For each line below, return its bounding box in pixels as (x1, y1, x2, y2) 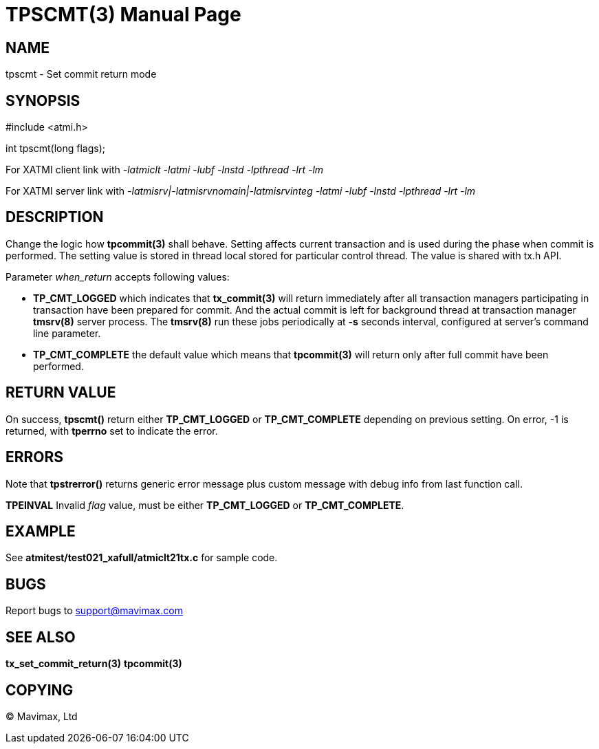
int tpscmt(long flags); (6, 142, 105, 155)
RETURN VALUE (6, 384, 116, 402)
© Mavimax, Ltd (6, 710, 78, 722)
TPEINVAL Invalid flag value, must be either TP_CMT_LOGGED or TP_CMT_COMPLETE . (6, 499, 404, 511)
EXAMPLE (6, 522, 76, 540)
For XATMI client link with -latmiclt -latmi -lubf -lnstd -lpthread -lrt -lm (6, 164, 324, 176)
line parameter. (33, 327, 101, 339)
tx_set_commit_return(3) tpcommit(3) (6, 658, 182, 670)
